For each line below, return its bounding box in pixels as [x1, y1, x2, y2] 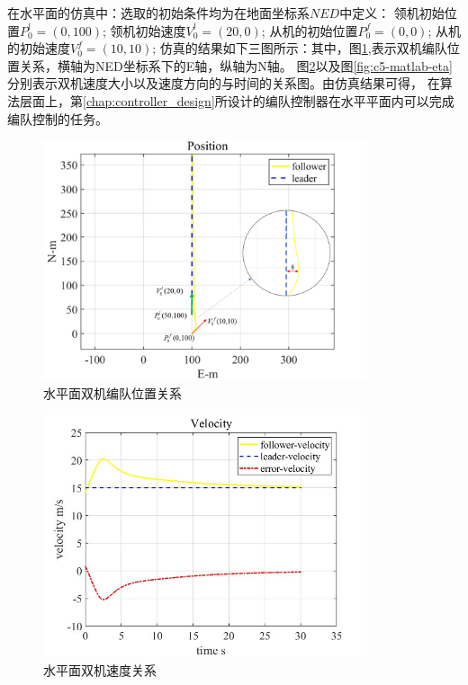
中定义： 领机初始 [339, 4, 445, 22]
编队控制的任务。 [7, 109, 108, 128]
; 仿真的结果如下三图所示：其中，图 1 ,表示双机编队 [152, 39, 447, 58]
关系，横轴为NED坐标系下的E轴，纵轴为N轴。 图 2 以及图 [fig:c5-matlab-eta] [19, 56, 453, 75]
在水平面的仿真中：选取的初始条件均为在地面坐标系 [7, 4, 310, 22]
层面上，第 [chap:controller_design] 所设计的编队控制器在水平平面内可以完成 [19, 91, 454, 110]
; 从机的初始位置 [261, 21, 358, 40]
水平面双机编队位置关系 [43, 383, 182, 402]
